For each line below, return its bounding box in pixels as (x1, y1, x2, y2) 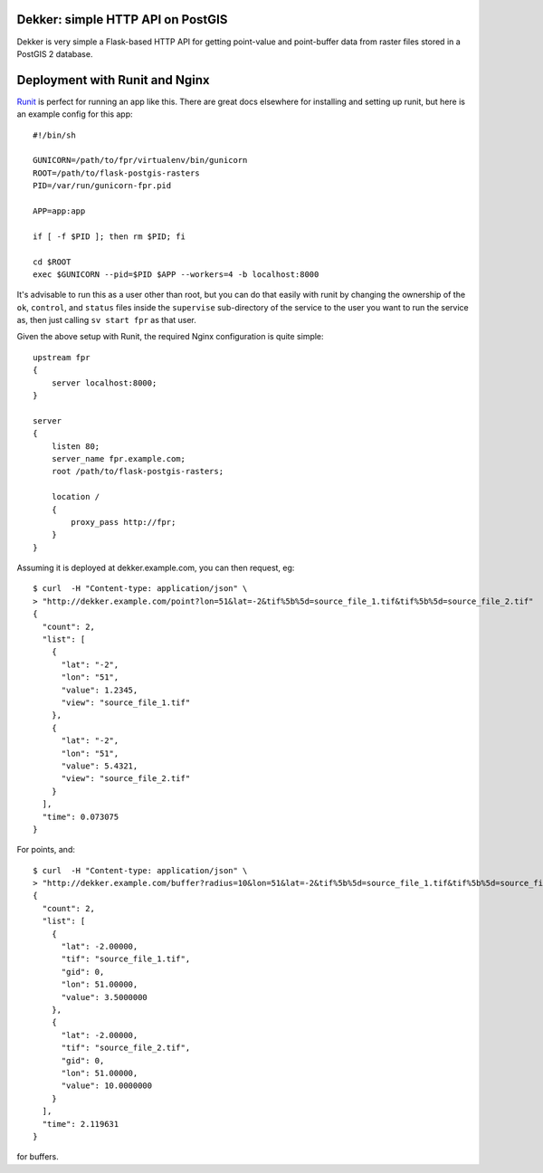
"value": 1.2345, (61, 684, 138, 695)
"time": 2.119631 (42, 1119, 119, 1129)
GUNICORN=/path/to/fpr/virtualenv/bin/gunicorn (33, 155, 248, 166)
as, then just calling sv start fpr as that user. (16, 315, 196, 326)
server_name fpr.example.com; (51, 453, 186, 463)
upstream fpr (33, 352, 90, 362)
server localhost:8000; (51, 377, 157, 388)
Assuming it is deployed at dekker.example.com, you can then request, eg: (16, 562, 295, 574)
